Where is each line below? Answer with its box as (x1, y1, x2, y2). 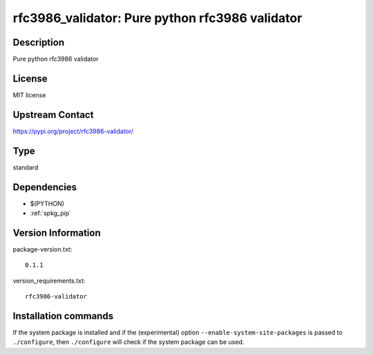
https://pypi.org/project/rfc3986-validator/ (12, 127, 134, 135)
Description (12, 37, 65, 48)
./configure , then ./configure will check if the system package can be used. (12, 338, 245, 346)
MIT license (12, 90, 46, 99)
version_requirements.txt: (12, 276, 86, 285)
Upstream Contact (12, 109, 94, 121)
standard (12, 163, 39, 172)
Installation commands (12, 310, 114, 322)
